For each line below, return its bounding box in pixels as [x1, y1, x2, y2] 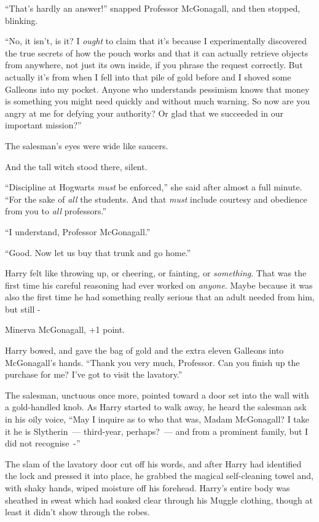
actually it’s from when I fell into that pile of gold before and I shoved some [5, 70, 291, 83]
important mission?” [5, 119, 82, 131]
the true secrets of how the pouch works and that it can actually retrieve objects [5, 46, 309, 59]
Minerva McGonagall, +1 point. [5, 323, 125, 336]
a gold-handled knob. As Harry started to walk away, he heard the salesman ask [5, 400, 307, 413]
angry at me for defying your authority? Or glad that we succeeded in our [5, 106, 283, 119]
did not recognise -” [5, 437, 81, 450]
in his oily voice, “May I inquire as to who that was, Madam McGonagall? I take [5, 413, 310, 426]
